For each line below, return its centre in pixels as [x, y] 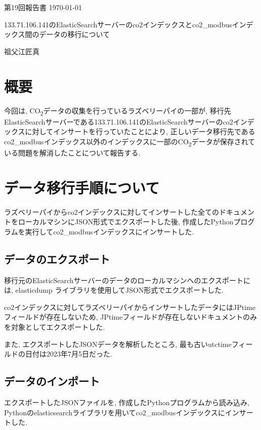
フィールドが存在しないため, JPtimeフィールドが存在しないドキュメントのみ [130, 317]
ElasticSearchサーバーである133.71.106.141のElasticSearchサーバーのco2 [119, 121]
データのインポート [52, 381]
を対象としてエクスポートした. [55, 327]
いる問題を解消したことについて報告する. [72, 152]
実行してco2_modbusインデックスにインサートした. [110, 231]
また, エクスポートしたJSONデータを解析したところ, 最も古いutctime [118, 344]
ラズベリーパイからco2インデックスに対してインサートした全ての [112, 211]
